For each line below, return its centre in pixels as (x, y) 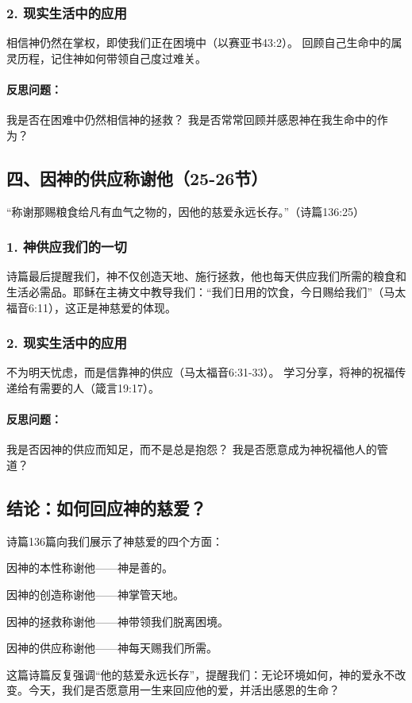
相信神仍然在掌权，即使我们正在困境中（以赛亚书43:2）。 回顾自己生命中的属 (204, 42)
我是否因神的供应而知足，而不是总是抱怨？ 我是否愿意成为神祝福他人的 (192, 449)
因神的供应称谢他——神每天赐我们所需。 (112, 648)
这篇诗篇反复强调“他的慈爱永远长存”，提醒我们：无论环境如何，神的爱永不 (201, 674)
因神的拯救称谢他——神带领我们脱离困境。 (117, 621)
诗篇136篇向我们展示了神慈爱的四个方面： (115, 541)
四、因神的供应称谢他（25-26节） (137, 178)
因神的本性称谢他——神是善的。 (90, 568)
